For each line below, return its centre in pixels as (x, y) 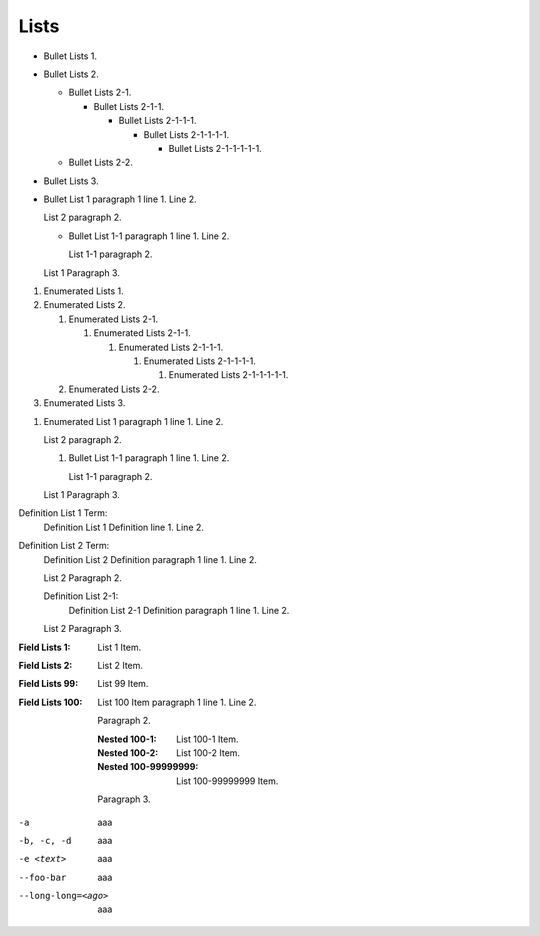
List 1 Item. (119, 647)
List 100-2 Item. (208, 752)
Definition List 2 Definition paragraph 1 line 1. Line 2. (150, 559)
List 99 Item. (123, 684)
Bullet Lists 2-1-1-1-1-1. (215, 148)
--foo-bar (42, 877)
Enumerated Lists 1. (83, 291)
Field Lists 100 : (50, 702)
